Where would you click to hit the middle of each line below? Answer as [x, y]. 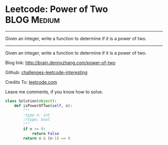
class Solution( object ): [31, 101]
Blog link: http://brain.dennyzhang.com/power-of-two [60, 62]
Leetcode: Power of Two [57, 9]
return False [45, 134]
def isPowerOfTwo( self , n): [43, 106]
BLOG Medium [32, 20]
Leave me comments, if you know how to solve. [54, 92]
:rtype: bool [37, 120]
